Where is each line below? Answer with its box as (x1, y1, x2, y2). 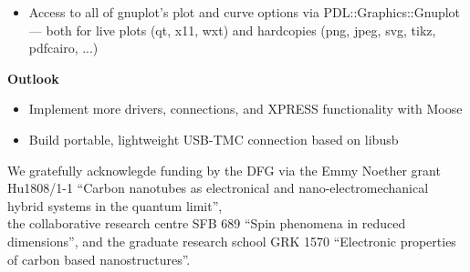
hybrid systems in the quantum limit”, (7, 196, 223, 215)
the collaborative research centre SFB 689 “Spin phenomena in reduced (7, 214, 406, 233)
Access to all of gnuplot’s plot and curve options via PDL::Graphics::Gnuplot (28, 3, 461, 21)
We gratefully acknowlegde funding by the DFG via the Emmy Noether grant (7, 160, 441, 179)
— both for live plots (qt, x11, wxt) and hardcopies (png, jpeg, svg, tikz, (28, 20, 436, 39)
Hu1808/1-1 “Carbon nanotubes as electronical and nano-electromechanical (7, 178, 429, 197)
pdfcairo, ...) (28, 38, 99, 57)
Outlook (7, 68, 59, 87)
